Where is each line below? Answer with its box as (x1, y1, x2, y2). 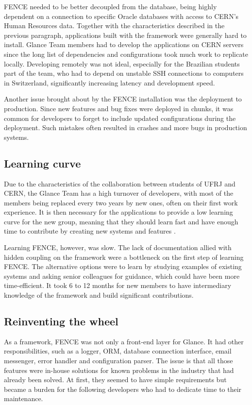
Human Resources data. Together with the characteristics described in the (4, 20, 225, 31)
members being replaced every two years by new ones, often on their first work (4, 197, 238, 207)
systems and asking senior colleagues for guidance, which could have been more (4, 270, 240, 281)
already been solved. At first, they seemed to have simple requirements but (4, 374, 227, 385)
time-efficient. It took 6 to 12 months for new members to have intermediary (4, 280, 232, 290)
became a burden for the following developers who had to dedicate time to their (4, 384, 242, 394)
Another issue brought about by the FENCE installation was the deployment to (4, 94, 242, 104)
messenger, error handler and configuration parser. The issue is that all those (4, 355, 233, 366)
